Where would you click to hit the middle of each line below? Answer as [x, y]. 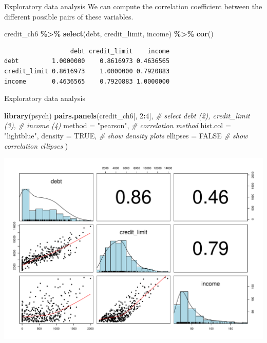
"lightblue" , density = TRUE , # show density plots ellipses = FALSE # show [126, 135]
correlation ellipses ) [36, 145]
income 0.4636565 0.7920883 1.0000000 [87, 81]
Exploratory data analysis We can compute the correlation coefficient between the [133, 6]
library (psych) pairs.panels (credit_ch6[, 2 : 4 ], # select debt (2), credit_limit [127, 115]
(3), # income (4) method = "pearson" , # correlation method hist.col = [118, 125]
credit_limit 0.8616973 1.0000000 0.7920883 [87, 71]
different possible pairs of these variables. [69, 16]
